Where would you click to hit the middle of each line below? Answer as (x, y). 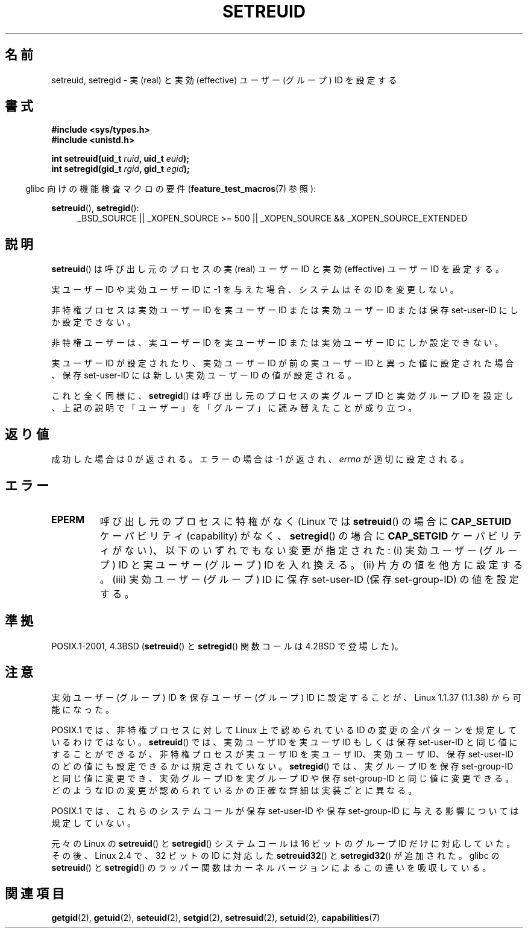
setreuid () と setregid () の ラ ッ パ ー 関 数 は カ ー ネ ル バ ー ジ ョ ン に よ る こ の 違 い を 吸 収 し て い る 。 (271, 867)
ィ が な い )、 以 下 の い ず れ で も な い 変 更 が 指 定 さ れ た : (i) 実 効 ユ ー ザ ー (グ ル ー (309, 550)
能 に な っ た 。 (83, 709)
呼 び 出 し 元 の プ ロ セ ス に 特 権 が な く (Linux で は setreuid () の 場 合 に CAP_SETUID (306, 521)
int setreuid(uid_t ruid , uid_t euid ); (121, 159)
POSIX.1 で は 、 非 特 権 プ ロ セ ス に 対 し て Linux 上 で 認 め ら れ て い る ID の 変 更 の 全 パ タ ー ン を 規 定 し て (284, 730)
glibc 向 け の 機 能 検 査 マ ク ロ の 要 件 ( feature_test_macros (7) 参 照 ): (171, 189)
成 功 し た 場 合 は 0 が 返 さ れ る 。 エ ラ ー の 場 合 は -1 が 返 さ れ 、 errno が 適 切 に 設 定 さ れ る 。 (260, 459)
